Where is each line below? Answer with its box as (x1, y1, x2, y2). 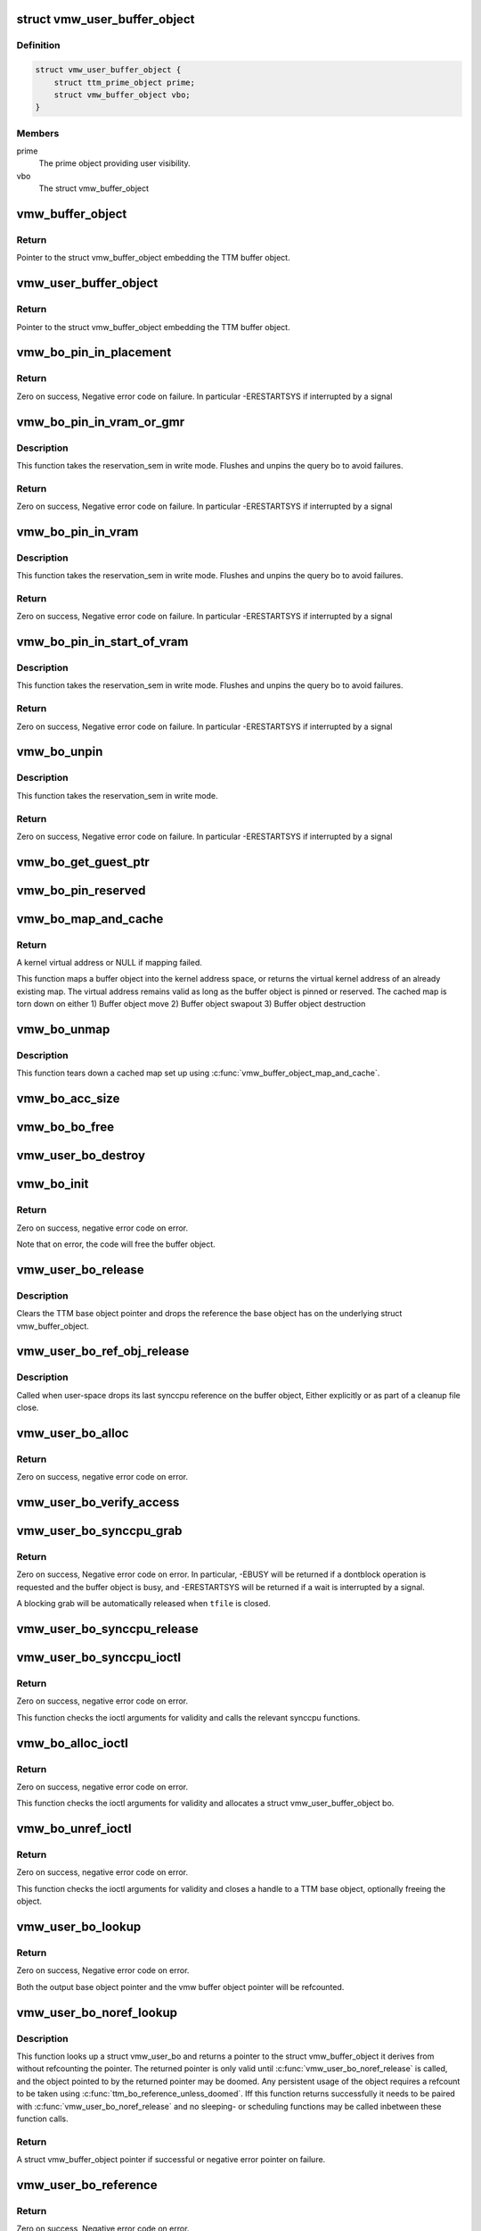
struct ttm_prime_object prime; (53, 77, 196, 87)
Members (16, 127, 60, 139)
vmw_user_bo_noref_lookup (16, 2004, 178, 2020)
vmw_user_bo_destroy (16, 1148, 146, 1164)
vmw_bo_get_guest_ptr (16, 854, 151, 869)
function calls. (16, 2113, 69, 2124)
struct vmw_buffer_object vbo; (53, 89, 191, 100)
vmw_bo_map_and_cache (16, 911, 164, 926)
